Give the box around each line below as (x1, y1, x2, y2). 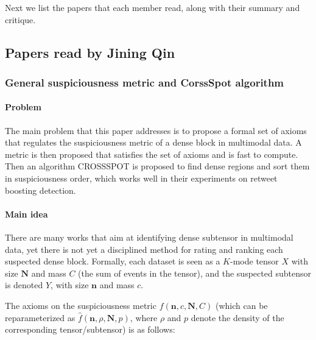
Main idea (5, 207, 48, 220)
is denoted (5, 278, 43, 291)
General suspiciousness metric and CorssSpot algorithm (5, 74, 284, 90)
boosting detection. (5, 183, 76, 196)
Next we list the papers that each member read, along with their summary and (5, 1, 300, 13)
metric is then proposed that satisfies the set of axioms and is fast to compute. (5, 147, 298, 160)
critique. (5, 13, 36, 26)
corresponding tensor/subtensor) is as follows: (5, 323, 175, 336)
